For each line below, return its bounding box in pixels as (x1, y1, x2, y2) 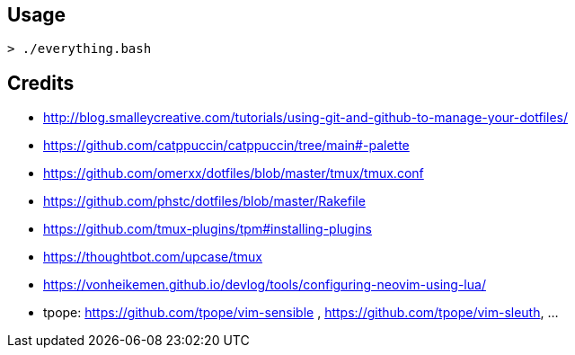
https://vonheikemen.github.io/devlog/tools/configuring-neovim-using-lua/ (43, 277, 486, 293)
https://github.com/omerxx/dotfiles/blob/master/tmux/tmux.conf (43, 165, 424, 182)
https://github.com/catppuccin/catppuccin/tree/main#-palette (43, 138, 410, 154)
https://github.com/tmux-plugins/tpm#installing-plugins (43, 221, 372, 237)
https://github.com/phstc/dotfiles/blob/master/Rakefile (43, 193, 366, 209)
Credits (7, 71, 75, 94)
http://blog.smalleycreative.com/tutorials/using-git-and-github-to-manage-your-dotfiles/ (43, 110, 568, 126)
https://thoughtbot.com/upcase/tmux (43, 249, 262, 265)
